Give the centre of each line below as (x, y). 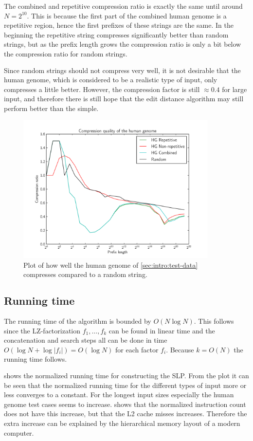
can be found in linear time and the (162, 330)
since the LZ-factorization (42, 330)
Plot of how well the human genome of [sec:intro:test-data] (111, 265)
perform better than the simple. (51, 108)
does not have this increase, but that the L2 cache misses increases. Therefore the (126, 413)
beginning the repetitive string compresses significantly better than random (116, 34)
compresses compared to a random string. (85, 274)
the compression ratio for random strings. (66, 53)
